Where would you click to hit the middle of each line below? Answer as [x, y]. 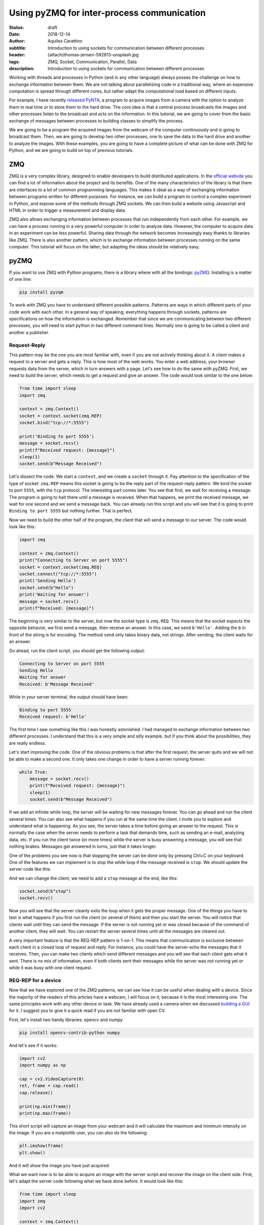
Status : [17, 27]
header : [17, 55]
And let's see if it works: [33, 1045]
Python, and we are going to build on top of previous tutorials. [71, 150]
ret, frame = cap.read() [49, 1086]
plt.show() [32, 1152]
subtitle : [18, 48]
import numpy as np [43, 1065]
